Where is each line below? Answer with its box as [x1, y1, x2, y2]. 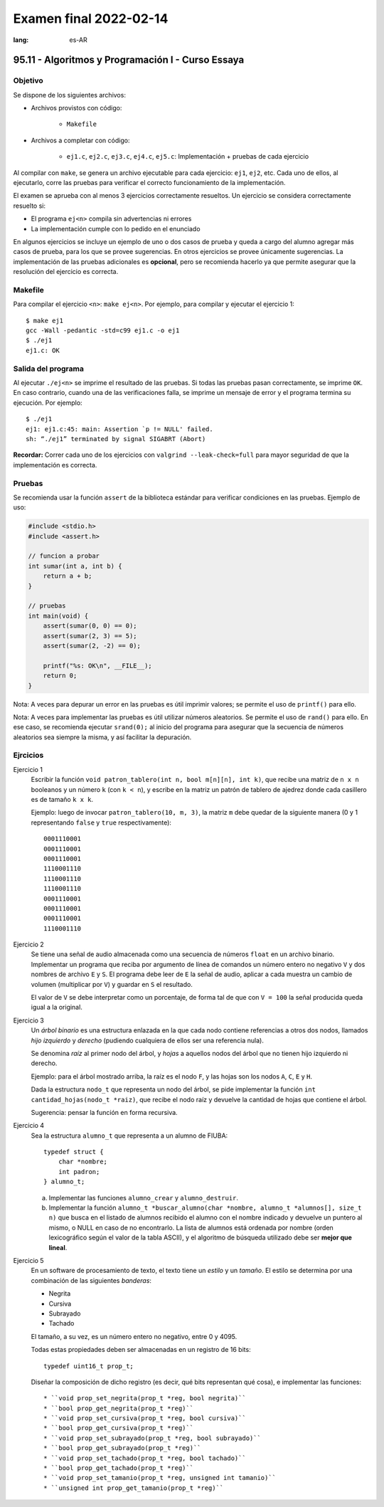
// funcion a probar [28, 552, 100, 560]
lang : [13, 36, 29, 44]
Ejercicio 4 [13, 1121, 45, 1130]
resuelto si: [13, 201, 46, 210]
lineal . [48, 1243, 68, 1252]
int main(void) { [28, 612, 89, 620]
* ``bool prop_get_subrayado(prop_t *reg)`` [43, 1444, 202, 1452]
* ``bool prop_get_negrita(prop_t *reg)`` [43, 1404, 194, 1412]
